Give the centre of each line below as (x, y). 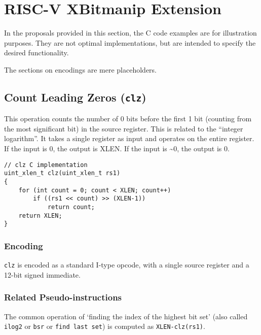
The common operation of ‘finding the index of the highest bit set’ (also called (126, 316)
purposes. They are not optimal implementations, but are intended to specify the (130, 42)
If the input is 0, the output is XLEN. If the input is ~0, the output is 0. (117, 148)
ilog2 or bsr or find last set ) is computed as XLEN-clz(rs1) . (105, 326)
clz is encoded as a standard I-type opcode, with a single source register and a (127, 265)
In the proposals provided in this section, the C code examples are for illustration (130, 33)
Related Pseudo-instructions (63, 297)
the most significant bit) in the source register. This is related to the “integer (124, 128)
